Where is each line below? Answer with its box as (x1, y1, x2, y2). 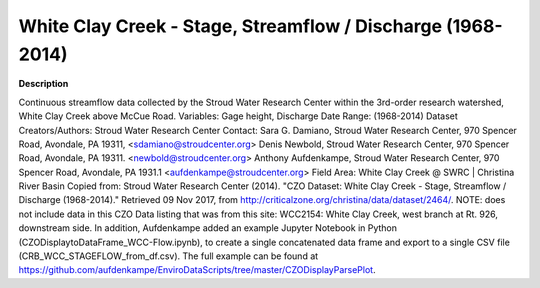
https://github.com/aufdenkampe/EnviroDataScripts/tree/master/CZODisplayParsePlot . (18, 264, 376, 276)
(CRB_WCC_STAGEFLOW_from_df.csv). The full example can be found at (18, 250, 319, 262)
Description (18, 78, 69, 90)
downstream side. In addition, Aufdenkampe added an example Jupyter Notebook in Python (18, 222, 398, 234)
